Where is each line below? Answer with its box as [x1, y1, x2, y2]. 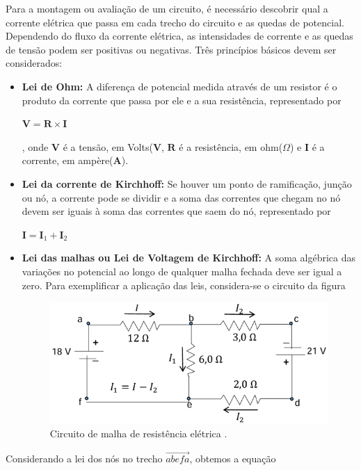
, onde [22, 139, 49, 154]
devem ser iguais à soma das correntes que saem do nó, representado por [22, 204, 331, 218]
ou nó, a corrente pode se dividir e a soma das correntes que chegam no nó [22, 190, 341, 204]
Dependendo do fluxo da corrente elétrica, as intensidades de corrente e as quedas [6, 29, 353, 43]
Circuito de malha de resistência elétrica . [49, 426, 227, 441]
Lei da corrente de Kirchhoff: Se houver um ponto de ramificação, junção [22, 176, 352, 191]
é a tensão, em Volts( [63, 139, 153, 154]
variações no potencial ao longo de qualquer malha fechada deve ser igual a [22, 264, 342, 278]
